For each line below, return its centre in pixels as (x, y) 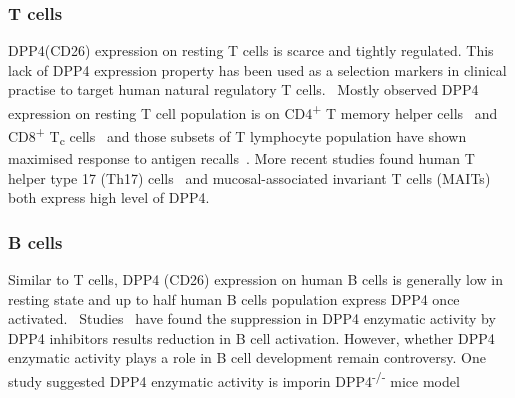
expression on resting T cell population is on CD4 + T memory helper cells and (253, 111)
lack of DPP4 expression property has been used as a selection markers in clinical (257, 69)
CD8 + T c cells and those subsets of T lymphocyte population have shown (237, 136)
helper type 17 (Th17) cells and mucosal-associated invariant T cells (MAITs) (249, 177)
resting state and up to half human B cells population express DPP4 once (234, 298)
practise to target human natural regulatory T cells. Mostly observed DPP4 (243, 89)
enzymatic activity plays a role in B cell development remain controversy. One (247, 357)
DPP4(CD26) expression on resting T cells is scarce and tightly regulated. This (251, 50)
